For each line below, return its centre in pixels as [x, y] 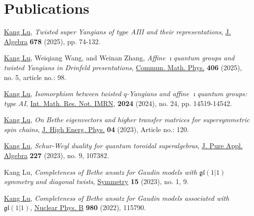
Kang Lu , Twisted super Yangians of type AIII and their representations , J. [117, 32]
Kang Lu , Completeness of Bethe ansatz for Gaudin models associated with [117, 198]
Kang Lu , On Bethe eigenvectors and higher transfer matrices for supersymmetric [127, 120]
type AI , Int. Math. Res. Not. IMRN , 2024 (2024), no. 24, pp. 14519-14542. [118, 103]
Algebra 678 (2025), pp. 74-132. [52, 41]
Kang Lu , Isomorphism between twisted [63, 94]
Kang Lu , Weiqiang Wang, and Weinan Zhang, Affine [85, 58]
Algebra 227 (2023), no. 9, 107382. [56, 155]
